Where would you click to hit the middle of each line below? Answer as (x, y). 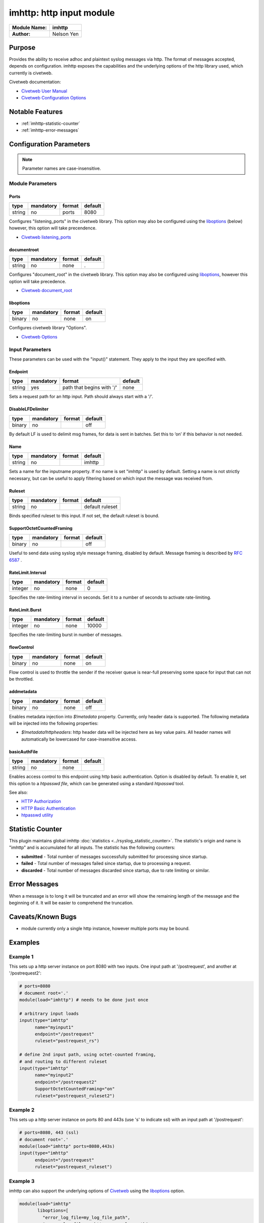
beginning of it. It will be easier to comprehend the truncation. (71, 903)
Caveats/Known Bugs (43, 917)
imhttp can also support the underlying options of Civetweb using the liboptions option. (97, 1191)
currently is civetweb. (31, 73)
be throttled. (22, 679)
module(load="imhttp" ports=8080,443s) (67, 1146)
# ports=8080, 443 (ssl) (49, 1133)
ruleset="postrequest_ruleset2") (75, 1096)
